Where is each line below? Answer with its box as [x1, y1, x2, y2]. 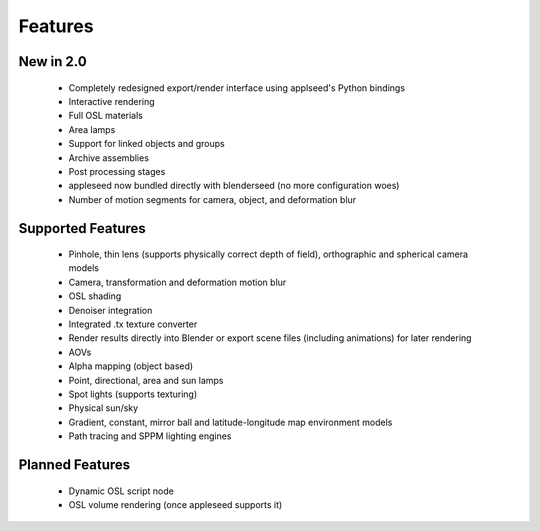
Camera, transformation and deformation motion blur [68, 276, 287, 288]
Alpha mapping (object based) [68, 360, 194, 372]
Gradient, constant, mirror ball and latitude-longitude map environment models [68, 416, 393, 428]
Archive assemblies [68, 151, 150, 164]
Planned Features [18, 456, 131, 473]
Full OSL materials [68, 110, 144, 122]
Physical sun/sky [68, 402, 139, 414]
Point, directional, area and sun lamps [68, 374, 224, 386]
